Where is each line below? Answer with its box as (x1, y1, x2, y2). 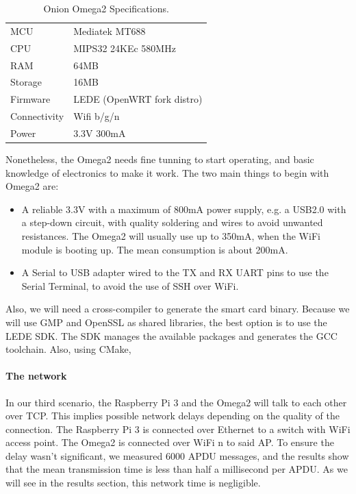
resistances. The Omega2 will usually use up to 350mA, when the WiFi (21, 228, 320, 243)
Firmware (10, 92, 51, 106)
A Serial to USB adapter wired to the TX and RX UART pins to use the (21, 265, 329, 280)
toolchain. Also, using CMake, (5, 342, 131, 356)
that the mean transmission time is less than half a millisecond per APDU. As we (5, 462, 348, 476)
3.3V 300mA (73, 125, 126, 140)
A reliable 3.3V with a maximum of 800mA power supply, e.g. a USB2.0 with (21, 201, 346, 216)
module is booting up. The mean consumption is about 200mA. (21, 242, 288, 256)
